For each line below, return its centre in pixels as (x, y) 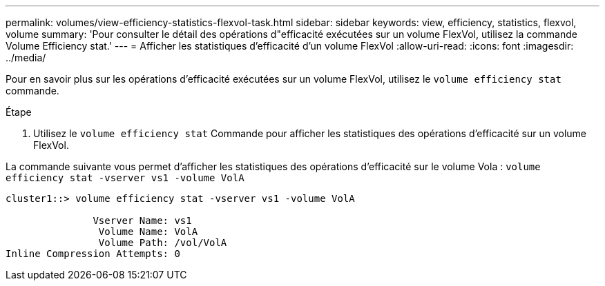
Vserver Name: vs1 (142, 221)
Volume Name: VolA (148, 232)
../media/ (26, 58)
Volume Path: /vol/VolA (163, 243)
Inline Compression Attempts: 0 (93, 254)
